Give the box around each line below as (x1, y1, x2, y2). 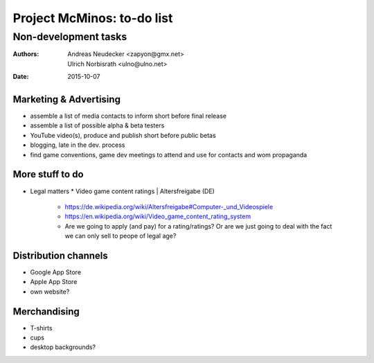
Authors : (12, 50, 39, 58)
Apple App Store (30, 278, 78, 286)
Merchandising (12, 306, 80, 317)
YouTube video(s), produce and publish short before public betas (30, 131, 216, 139)
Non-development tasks (12, 30, 127, 43)
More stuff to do (12, 168, 84, 180)
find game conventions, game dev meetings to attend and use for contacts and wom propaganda (30, 150, 308, 159)
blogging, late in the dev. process (30, 141, 125, 149)
